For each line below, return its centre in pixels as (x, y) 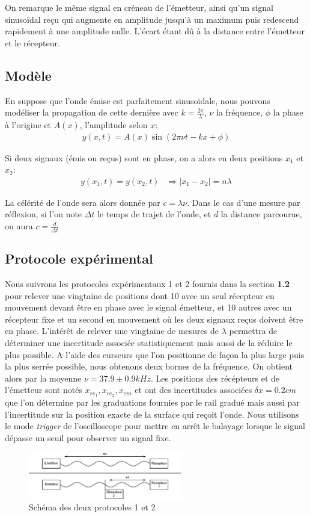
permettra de (253, 331)
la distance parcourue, (261, 214)
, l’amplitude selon (114, 125)
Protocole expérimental (79, 258)
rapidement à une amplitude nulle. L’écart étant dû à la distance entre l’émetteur (155, 31)
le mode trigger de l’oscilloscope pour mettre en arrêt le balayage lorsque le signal (155, 426)
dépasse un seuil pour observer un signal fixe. (88, 438)
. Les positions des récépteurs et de (215, 378)
